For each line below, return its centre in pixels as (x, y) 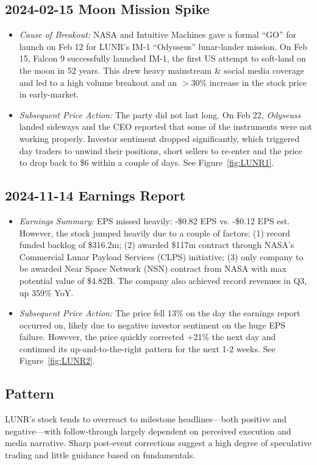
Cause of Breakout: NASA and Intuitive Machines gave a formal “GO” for (158, 34)
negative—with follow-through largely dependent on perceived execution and (148, 431)
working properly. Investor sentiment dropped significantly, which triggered (159, 138)
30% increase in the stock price (249, 82)
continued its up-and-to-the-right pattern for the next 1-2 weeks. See (147, 348)
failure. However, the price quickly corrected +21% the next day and (148, 337)
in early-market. (49, 94)
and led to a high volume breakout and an (98, 82)
